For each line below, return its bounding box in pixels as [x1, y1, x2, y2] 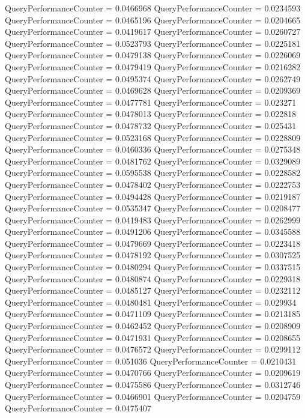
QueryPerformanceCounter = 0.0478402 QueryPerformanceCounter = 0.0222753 [5, 178, 301, 190]
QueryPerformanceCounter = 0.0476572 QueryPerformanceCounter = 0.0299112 [5, 343, 301, 356]
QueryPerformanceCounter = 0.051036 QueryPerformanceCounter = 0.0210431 [5, 354, 297, 367]
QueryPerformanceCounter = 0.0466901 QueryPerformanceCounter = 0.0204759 [5, 390, 301, 402]
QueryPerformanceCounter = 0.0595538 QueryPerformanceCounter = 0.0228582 [5, 166, 301, 179]
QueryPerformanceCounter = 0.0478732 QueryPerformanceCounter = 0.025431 [5, 119, 297, 132]
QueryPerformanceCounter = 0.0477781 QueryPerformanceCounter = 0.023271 [5, 95, 297, 108]
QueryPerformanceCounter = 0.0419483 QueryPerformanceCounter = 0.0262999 [5, 213, 301, 226]
